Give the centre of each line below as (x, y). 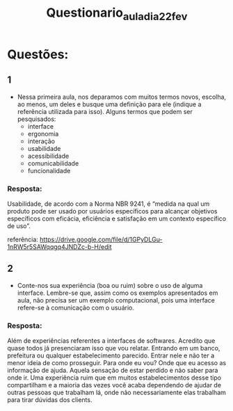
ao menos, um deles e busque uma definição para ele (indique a (109, 104)
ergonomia (43, 134)
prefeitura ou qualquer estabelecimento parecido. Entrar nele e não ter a (111, 355)
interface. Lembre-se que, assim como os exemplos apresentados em (118, 293)
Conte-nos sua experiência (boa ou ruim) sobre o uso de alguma (110, 285)
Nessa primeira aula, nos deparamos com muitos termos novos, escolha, (122, 97)
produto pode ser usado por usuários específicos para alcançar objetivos (112, 211)
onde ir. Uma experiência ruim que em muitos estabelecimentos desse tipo (114, 378)
